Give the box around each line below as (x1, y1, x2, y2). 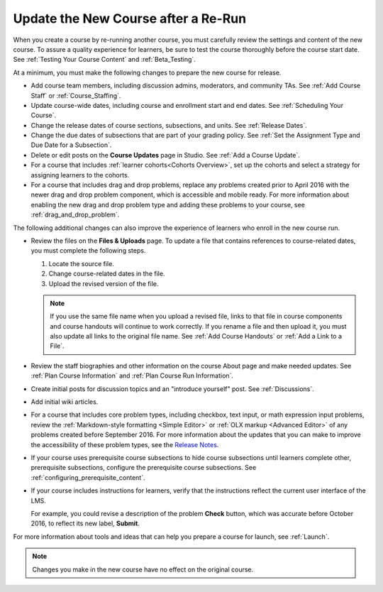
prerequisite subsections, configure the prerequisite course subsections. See (30, 464, 257, 472)
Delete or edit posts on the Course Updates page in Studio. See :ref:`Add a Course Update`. (30, 150, 301, 159)
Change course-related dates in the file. (48, 270, 165, 278)
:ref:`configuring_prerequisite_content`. (30, 473, 145, 482)
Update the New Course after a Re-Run (13, 11, 247, 26)
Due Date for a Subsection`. (30, 141, 112, 149)
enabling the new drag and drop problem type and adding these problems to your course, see (30, 200, 305, 209)
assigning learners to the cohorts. (30, 170, 130, 179)
